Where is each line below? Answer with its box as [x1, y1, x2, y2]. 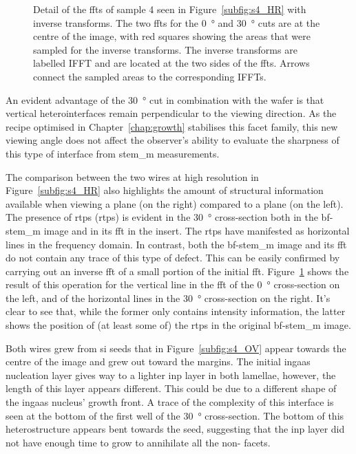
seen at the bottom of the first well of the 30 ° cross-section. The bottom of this [6, 408, 344, 422]
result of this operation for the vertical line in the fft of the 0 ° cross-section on [6, 277, 340, 292]
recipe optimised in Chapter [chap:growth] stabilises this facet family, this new [6, 119, 338, 133]
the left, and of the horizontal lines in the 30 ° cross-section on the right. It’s [6, 290, 331, 305]
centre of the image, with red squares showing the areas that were [33, 29, 311, 43]
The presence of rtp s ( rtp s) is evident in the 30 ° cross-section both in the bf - [6, 210, 333, 224]
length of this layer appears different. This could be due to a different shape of [6, 381, 337, 396]
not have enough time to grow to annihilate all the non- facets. [6, 435, 271, 449]
